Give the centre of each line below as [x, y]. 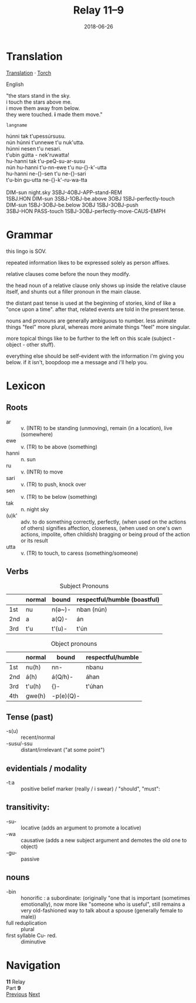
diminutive [33, 941]
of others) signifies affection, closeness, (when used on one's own [101, 528]
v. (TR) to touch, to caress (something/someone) [80, 553]
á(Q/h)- [62, 677]
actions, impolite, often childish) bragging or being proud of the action [105, 534]
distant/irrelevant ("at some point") [63, 750]
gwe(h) [36, 696]
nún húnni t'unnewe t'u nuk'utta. [45, 142]
